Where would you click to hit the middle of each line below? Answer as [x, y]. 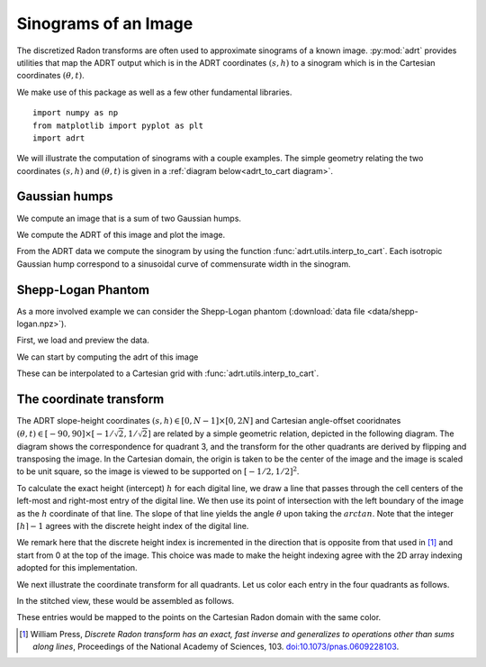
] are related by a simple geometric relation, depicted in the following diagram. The [301, 434]
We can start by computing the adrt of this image [108, 357]
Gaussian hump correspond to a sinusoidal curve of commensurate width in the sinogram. [184, 264]
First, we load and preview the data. [83, 340]
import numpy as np [76, 113]
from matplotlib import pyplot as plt [118, 125]
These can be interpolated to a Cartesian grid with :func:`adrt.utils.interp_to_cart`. [168, 373]
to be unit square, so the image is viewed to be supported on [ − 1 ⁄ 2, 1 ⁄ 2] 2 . [158, 471]
